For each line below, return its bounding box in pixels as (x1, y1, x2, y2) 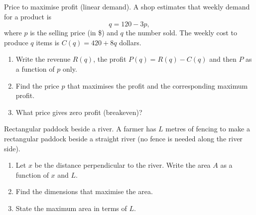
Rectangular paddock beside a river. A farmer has (4, 123, 156, 134)
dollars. (119, 37, 141, 47)
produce (4, 37, 28, 47)
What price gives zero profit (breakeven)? (15, 107, 142, 117)
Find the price (15, 80, 59, 91)
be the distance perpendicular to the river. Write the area (34, 160, 211, 170)
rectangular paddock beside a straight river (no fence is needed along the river (4, 133, 243, 143)
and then (209, 54, 237, 64)
